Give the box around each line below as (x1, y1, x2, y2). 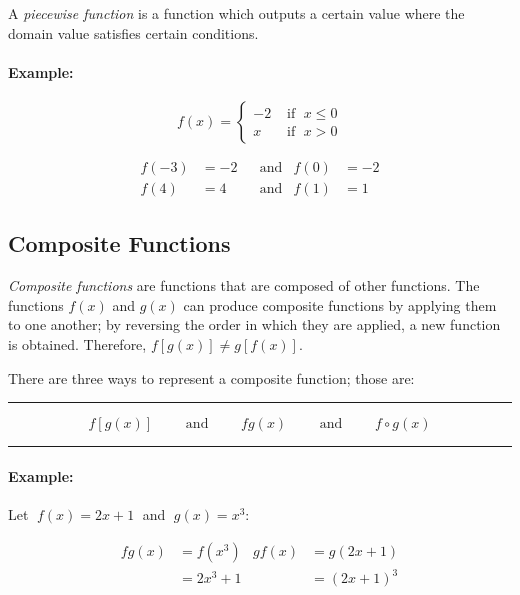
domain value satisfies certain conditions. (8, 22, 259, 43)
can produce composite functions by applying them (183, 294, 497, 315)
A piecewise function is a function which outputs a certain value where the (8, 3, 465, 23)
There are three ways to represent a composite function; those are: (8, 367, 415, 388)
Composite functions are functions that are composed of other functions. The (8, 275, 480, 296)
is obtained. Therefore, (8, 334, 147, 355)
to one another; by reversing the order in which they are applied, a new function (8, 314, 501, 335)
